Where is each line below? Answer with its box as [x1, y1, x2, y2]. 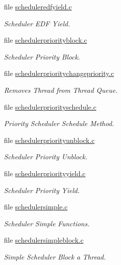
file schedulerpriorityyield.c [4, 168, 86, 178]
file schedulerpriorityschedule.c [4, 101, 97, 112]
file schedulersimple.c [4, 201, 68, 212]
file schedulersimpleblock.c [4, 235, 84, 245]
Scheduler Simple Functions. [4, 218, 90, 228]
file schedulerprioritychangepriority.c [4, 68, 114, 78]
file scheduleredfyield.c [4, 1, 72, 11]
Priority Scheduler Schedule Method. [4, 118, 114, 129]
